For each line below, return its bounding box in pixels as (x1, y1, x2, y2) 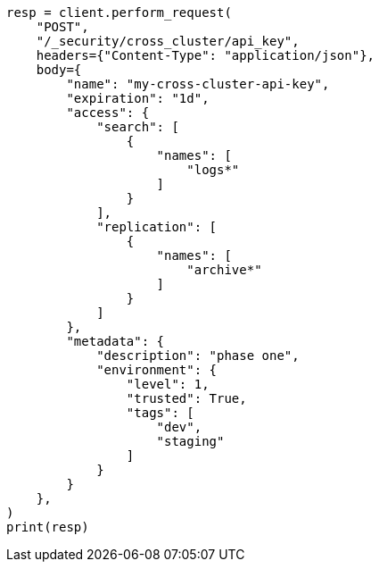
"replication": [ (96, 220, 218, 234)
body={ (36, 63, 82, 77)
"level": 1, (126, 377, 210, 391)
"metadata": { (66, 334, 165, 348)
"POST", (36, 20, 89, 34)
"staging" (156, 434, 225, 448)
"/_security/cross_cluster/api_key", (36, 34, 300, 48)
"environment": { (96, 363, 218, 377)
